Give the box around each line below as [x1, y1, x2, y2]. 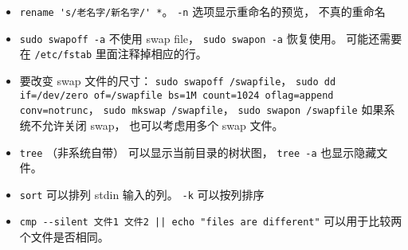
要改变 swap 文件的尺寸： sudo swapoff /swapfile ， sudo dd [19, 72, 336, 88]
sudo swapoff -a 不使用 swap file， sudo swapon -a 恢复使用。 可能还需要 [19, 29, 402, 46]
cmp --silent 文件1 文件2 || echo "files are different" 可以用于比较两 [19, 213, 402, 229]
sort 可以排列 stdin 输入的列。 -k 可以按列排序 [19, 186, 265, 202]
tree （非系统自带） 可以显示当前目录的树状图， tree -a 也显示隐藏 [19, 143, 377, 160]
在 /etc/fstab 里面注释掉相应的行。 [19, 45, 207, 62]
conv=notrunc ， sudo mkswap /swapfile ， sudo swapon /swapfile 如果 [19, 101, 384, 118]
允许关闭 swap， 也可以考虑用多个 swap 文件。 [41, 116, 284, 133]
